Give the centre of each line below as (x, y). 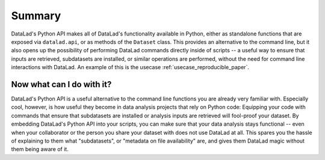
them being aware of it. (40, 149)
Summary (36, 16)
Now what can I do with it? (61, 84)
